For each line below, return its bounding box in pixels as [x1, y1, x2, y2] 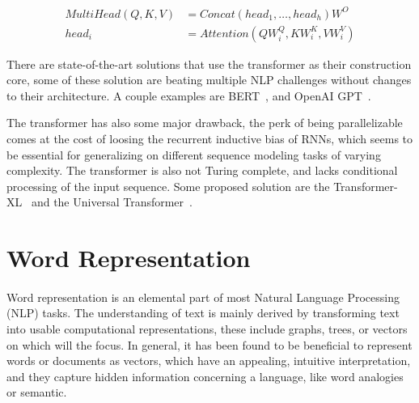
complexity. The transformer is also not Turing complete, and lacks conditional [6, 162, 398, 179]
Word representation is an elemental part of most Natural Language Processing [6, 288, 400, 305]
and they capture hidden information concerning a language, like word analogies [6, 367, 404, 384]
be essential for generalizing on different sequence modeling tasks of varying [6, 146, 381, 163]
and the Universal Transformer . [31, 193, 193, 210]
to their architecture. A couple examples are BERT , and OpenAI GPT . [6, 87, 371, 104]
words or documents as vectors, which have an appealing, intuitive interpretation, [6, 352, 411, 369]
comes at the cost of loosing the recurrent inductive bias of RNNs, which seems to [6, 129, 413, 146]
